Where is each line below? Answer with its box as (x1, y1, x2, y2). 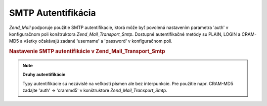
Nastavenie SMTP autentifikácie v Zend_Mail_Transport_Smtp (9, 48, 166, 55)
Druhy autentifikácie (22, 72, 66, 78)
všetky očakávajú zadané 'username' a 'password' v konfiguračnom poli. (23, 38, 173, 44)
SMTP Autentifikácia (9, 7, 96, 18)
